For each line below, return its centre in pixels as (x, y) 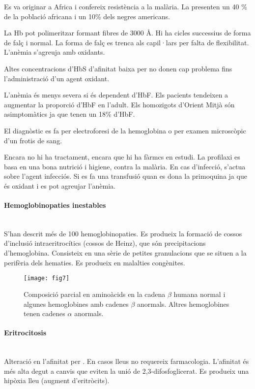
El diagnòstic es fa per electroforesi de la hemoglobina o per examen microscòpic (125, 130)
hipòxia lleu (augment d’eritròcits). (57, 380)
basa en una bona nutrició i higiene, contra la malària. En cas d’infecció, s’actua (125, 166)
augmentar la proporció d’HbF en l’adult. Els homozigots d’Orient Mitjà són (119, 104)
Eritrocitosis (25, 333)
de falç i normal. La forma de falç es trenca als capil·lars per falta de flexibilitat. (127, 42)
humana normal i (199, 294)
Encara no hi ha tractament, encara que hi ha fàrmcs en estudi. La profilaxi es (122, 157)
